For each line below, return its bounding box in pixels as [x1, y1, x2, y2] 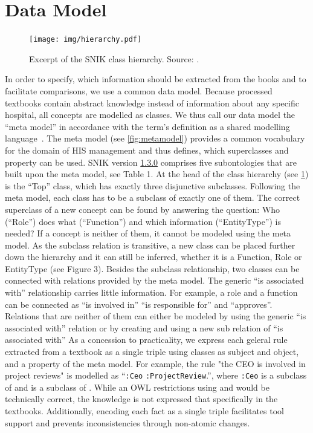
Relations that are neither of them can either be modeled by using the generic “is [5, 310, 306, 322]
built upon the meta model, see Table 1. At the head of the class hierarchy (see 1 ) [5, 168, 309, 180]
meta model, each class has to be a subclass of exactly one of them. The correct [5, 191, 300, 204]
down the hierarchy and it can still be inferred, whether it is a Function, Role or [5, 250, 302, 263]
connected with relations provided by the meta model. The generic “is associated [5, 274, 304, 287]
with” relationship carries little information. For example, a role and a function [5, 286, 298, 299]
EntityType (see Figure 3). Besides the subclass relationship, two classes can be [5, 262, 300, 275]
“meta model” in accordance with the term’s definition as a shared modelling [5, 120, 290, 132]
